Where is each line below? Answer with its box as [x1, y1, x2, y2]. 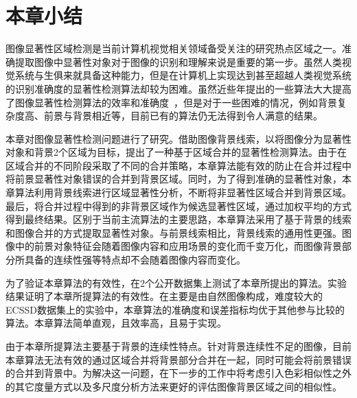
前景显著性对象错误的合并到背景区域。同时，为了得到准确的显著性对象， [14, 172, 342, 186]
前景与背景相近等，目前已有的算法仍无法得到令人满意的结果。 [43, 108, 323, 123]
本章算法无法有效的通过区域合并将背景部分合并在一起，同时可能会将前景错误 [5, 352, 352, 366]
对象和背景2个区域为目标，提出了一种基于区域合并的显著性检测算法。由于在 [5, 145, 347, 159]
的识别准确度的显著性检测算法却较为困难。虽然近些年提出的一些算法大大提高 [5, 81, 352, 95]
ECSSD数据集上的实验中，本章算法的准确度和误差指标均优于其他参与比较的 [5, 302, 345, 316]
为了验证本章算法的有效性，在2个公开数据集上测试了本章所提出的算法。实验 [5, 275, 347, 290]
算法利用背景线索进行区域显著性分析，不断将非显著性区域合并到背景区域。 [14, 185, 352, 200]
